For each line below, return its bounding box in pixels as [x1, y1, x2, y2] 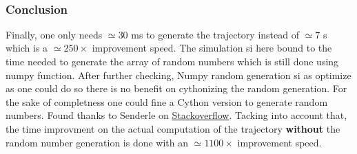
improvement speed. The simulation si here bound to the [92, 41, 332, 55]
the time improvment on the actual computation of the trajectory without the [6, 121, 340, 135]
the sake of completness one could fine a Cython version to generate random [6, 94, 328, 109]
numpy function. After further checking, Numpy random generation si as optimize [6, 67, 351, 82]
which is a [6, 41, 48, 55]
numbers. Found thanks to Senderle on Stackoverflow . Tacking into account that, [6, 108, 347, 122]
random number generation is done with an [6, 135, 189, 149]
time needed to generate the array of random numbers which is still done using [6, 54, 339, 68]
